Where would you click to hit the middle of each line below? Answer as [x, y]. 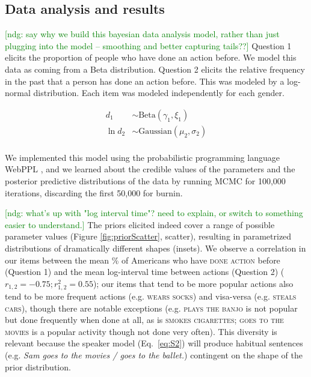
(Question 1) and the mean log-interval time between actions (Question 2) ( [145, 272]
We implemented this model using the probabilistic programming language [142, 157]
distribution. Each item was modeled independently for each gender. [159, 93]
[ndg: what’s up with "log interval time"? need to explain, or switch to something [154, 213]
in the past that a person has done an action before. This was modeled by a [145, 81]
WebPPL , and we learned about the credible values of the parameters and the [150, 169]
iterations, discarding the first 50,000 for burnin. [94, 192]
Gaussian [155, 131]
